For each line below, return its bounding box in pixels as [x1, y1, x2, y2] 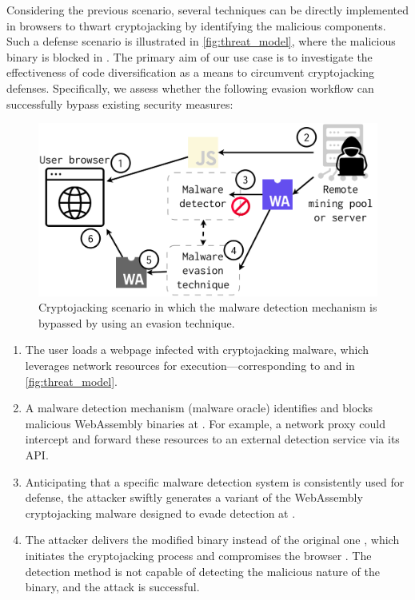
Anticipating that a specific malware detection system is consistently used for [25, 473, 405, 490]
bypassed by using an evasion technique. [38, 314, 235, 331]
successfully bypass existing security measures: [6, 95, 233, 112]
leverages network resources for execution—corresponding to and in [25, 357, 355, 374]
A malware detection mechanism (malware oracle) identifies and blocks [25, 399, 373, 416]
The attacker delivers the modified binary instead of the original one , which [25, 531, 400, 548]
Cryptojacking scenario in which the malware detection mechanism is [38, 299, 377, 316]
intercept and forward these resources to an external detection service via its [25, 431, 400, 447]
